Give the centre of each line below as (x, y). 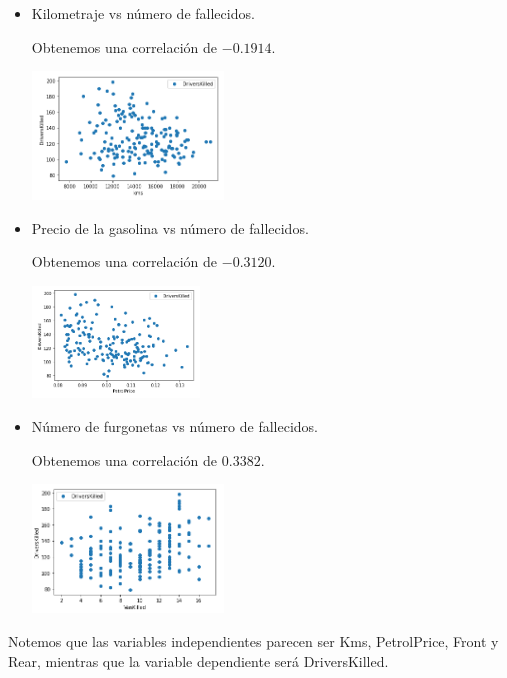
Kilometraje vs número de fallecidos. (143, 13)
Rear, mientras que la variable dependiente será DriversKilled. (198, 660)
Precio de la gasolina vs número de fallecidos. (170, 227)
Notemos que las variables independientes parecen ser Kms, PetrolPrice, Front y (253, 640)
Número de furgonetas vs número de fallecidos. (174, 426)
